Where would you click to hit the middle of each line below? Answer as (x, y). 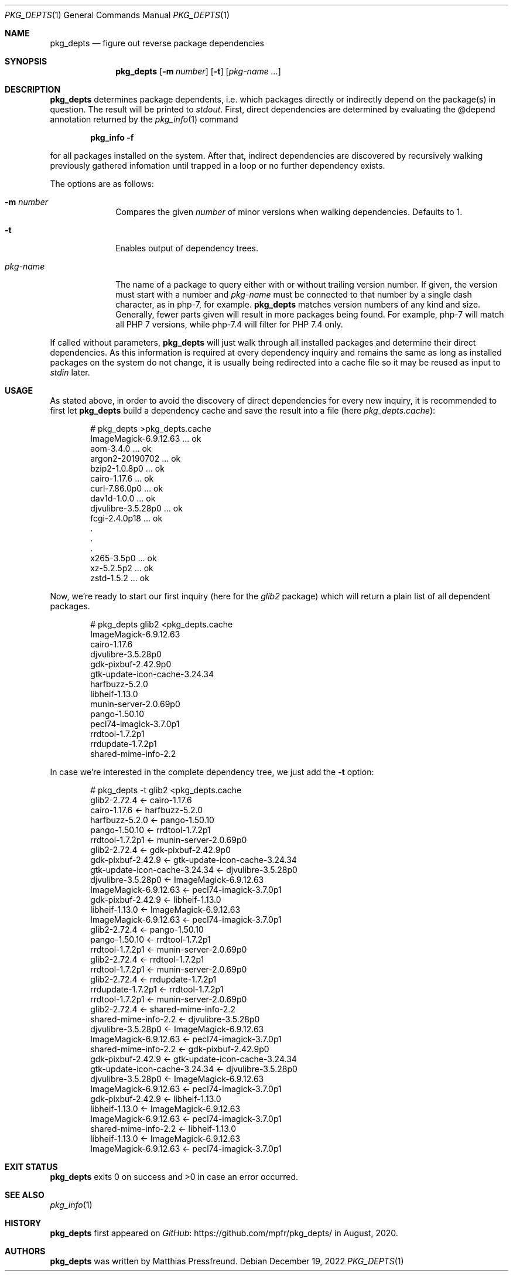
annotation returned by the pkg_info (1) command (144, 119)
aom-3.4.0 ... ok (121, 448)
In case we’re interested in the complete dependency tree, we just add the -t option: (212, 772)
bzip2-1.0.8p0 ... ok (127, 468)
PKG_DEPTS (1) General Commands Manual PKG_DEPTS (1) (117, 15)
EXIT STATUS (31, 1167)
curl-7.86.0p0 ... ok (127, 488)
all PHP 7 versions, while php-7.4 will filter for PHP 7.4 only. (229, 324)
